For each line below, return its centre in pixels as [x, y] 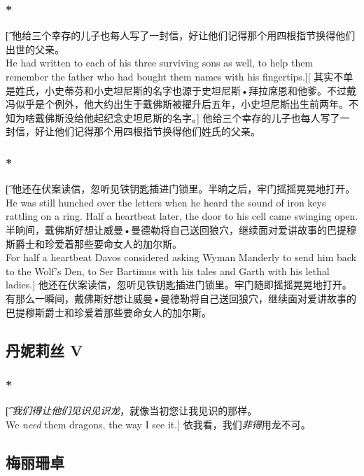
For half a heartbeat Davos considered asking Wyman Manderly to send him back [181, 257]
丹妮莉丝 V [44, 350]
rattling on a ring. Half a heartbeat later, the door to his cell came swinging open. [182, 216]
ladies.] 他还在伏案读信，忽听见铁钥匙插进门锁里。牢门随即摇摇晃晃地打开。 [179, 285]
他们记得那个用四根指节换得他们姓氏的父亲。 [157, 131]
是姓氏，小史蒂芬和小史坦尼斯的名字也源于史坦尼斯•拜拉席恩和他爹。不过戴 [181, 90]
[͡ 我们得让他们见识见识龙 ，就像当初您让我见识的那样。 [132, 411]
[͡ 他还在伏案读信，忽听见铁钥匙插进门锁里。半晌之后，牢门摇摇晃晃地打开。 [181, 189]
